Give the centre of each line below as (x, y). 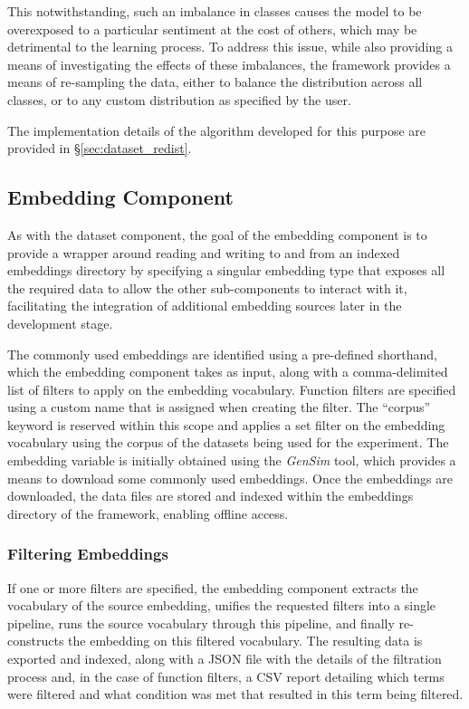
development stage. (60, 323)
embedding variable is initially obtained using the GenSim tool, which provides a (232, 460)
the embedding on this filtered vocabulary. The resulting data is (245, 641)
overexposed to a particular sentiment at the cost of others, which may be (212, 29)
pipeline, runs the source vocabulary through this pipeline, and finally (201, 623)
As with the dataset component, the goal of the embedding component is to (217, 234)
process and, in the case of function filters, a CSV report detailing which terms (226, 676)
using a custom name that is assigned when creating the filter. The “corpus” (219, 407)
